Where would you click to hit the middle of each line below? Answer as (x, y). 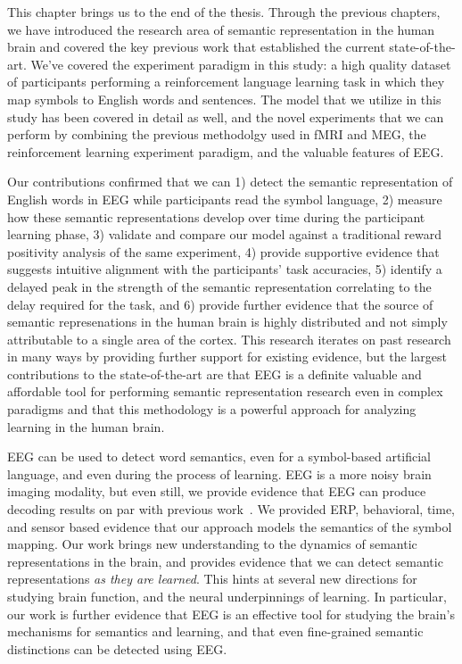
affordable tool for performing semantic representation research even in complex (225, 391)
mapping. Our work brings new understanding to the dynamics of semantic (212, 544)
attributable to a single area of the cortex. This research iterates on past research (229, 339)
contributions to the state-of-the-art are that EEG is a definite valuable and (214, 373)
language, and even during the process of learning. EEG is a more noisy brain (219, 473)
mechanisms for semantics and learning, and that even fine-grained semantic (215, 631)
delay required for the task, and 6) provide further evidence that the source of (220, 304)
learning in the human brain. (86, 426)
